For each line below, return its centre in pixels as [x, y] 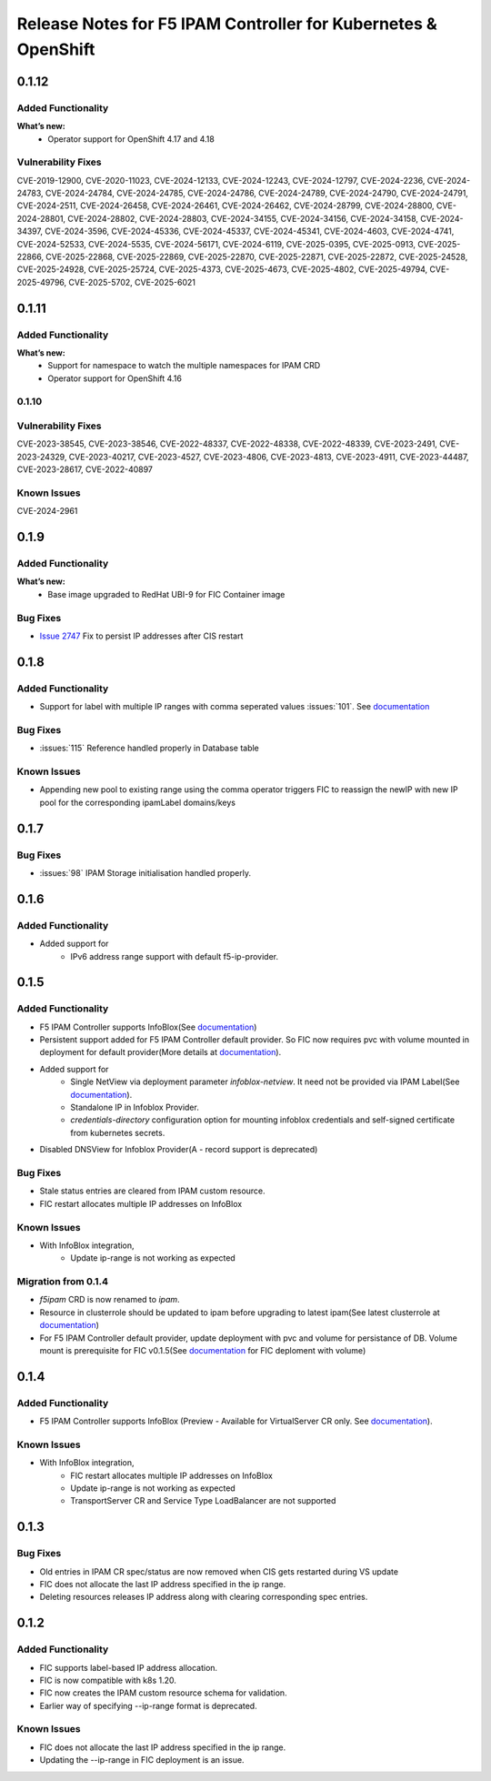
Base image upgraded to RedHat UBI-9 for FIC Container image [166, 594]
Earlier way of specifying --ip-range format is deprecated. [149, 1706]
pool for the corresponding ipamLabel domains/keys [138, 802]
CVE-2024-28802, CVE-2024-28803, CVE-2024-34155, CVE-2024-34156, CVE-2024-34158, [243, 218]
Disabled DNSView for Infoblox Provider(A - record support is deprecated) [179, 1150]
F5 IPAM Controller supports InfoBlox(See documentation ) [148, 1027]
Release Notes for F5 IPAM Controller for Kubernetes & [227, 24]
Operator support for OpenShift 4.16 [115, 378]
